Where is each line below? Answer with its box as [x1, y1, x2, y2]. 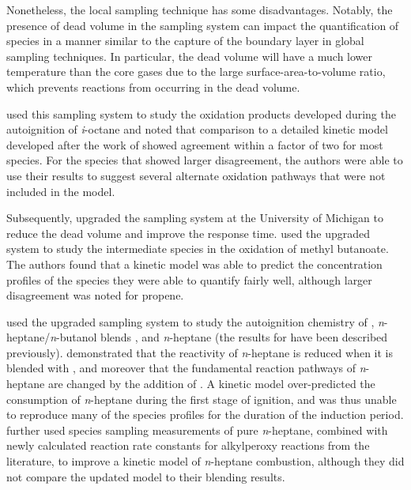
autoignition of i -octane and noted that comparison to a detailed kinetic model [6, 121, 388, 138]
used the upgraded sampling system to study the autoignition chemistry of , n [6, 313, 384, 330]
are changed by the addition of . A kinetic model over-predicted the [47, 375, 375, 392]
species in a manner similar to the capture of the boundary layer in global [6, 32, 364, 49]
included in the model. [6, 183, 115, 199]
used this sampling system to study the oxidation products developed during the [6, 105, 396, 122]
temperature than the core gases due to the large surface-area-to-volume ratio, [6, 63, 386, 80]
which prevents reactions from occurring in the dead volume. [6, 78, 300, 95]
